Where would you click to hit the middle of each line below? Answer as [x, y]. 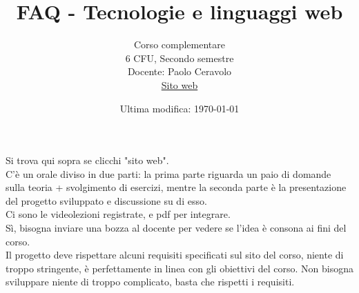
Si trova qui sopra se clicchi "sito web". [87, 160]
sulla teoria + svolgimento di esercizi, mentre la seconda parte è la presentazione [176, 187]
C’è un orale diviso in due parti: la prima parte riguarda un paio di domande [168, 173]
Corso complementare [179, 44]
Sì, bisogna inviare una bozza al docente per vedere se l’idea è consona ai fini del [176, 228]
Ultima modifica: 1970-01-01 [179, 108]
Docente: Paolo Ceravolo [179, 71]
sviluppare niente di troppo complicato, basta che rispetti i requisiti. [150, 282]
